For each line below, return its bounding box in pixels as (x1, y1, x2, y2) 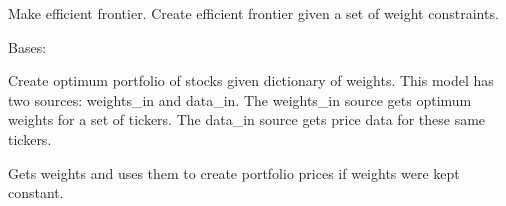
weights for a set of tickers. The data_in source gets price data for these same (8, 109, 486, 130)
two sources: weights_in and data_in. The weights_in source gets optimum (8, 89, 472, 110)
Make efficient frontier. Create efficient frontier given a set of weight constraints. (8, 3, 499, 23)
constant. (8, 182, 64, 203)
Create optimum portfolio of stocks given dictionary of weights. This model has (8, 70, 494, 91)
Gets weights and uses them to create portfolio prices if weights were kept (8, 162, 460, 183)
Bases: (8, 36, 47, 57)
